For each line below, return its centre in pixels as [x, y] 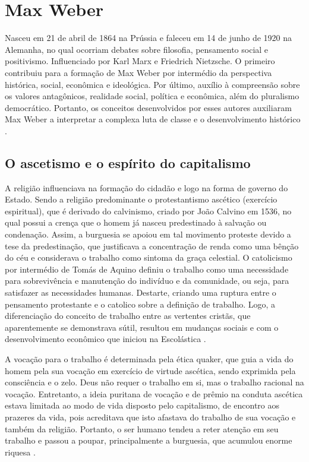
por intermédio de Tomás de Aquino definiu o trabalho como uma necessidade [147, 269]
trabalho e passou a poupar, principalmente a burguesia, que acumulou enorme [149, 440]
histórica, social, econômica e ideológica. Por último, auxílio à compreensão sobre [152, 84]
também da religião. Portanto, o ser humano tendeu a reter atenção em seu [142, 428]
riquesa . [20, 452]
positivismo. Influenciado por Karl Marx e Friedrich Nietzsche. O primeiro [140, 61]
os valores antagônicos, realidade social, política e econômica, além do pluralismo [152, 96]
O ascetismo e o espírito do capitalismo [128, 162]
